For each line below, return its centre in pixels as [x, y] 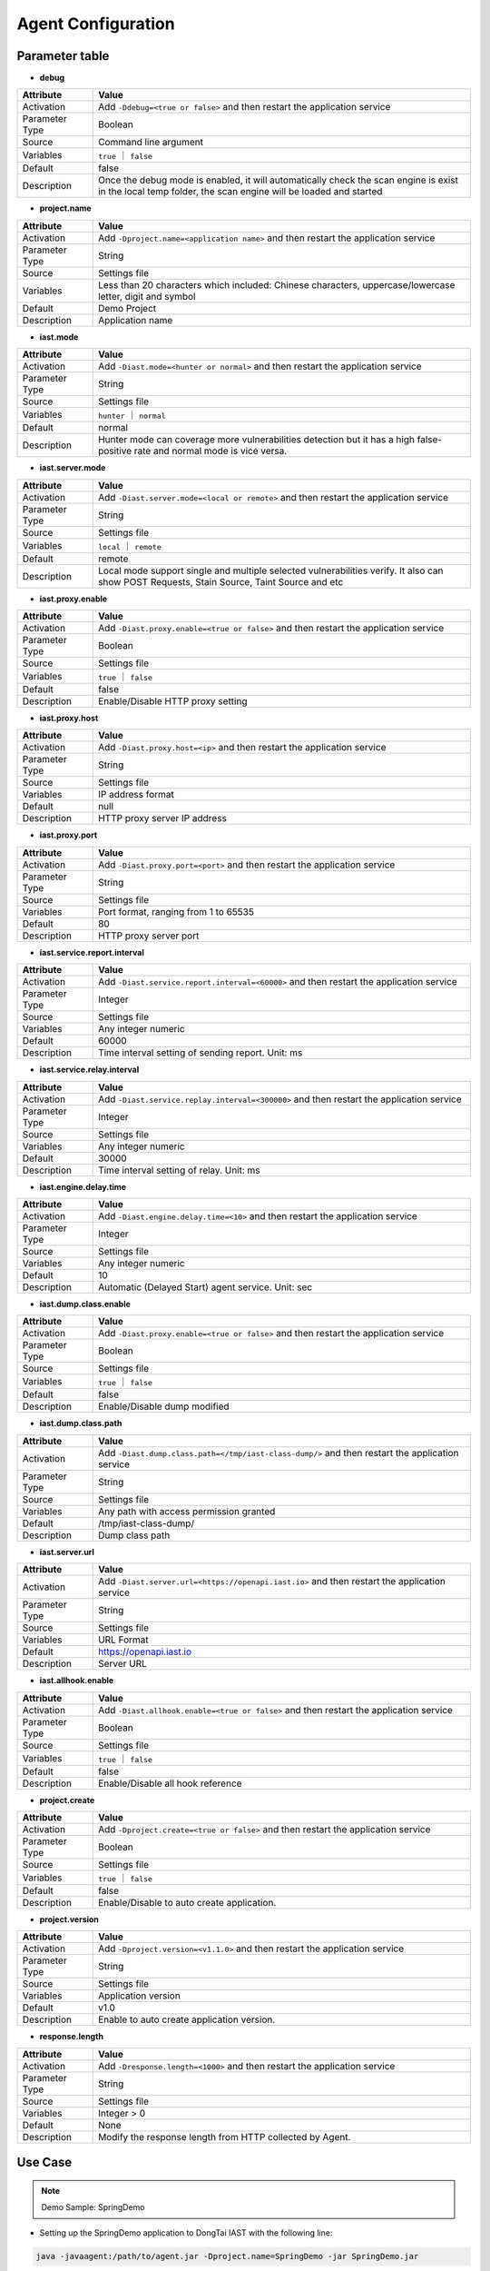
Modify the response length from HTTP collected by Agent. [225, 2137]
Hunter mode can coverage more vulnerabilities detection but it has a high [256, 440]
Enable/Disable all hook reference [170, 1783]
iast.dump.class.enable [85, 1304]
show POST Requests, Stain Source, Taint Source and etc [221, 581]
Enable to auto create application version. [187, 2019]
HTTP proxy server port [149, 936]
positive [115, 451]
